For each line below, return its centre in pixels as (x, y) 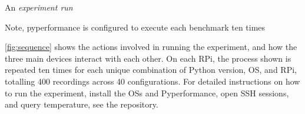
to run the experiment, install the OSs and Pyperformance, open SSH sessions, (147, 93)
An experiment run (39, 7)
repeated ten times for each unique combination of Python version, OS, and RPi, (151, 70)
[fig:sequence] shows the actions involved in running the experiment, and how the (151, 47)
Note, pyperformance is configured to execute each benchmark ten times (135, 27)
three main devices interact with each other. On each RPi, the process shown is (148, 58)
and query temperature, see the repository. (82, 104)
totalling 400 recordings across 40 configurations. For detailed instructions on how (152, 81)
